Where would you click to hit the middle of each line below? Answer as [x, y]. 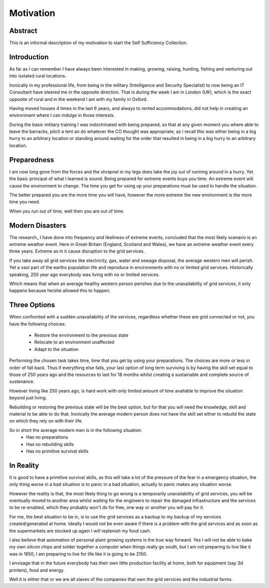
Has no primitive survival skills [57, 451]
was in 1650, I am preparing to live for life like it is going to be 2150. [78, 554]
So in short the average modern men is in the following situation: [76, 430]
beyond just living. [28, 398]
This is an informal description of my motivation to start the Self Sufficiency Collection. [98, 43]
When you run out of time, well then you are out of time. [67, 211]
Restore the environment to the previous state [81, 335]
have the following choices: [37, 324]
